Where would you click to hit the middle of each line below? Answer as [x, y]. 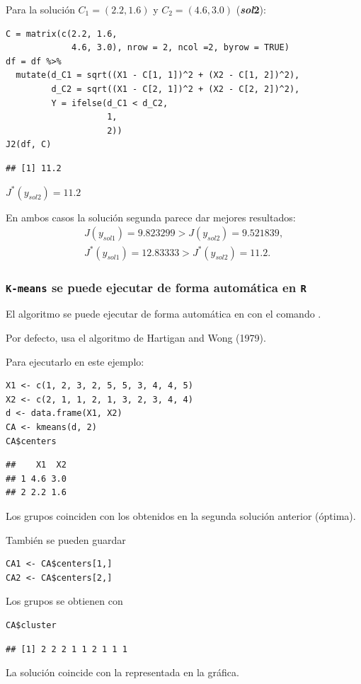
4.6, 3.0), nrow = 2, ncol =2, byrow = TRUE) [180, 48]
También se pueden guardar [66, 539]
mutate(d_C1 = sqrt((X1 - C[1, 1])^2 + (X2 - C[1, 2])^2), [158, 75]
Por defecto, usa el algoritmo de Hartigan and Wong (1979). [136, 338]
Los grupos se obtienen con [64, 601]
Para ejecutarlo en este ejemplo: [75, 361]
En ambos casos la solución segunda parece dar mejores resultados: [151, 217]
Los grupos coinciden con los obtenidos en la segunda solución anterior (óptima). [181, 516]
